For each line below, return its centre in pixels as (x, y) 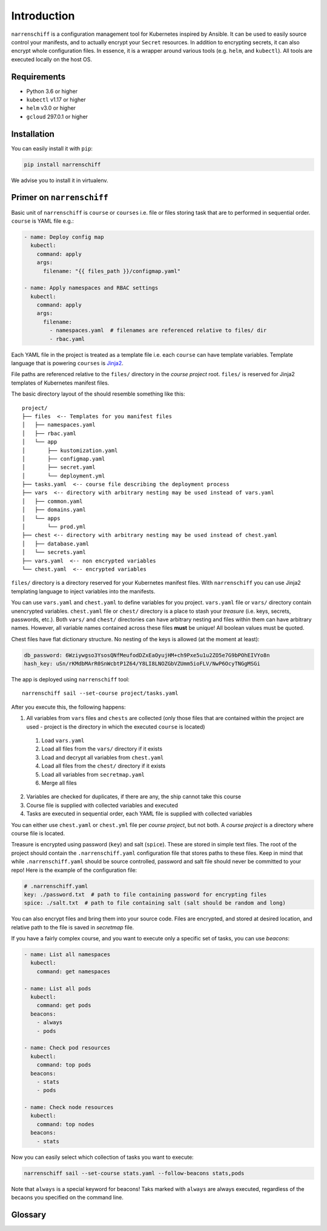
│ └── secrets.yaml (54, 552)
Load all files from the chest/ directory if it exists (104, 766)
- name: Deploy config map (64, 237)
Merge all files (59, 783)
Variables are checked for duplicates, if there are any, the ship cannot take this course (134, 797)
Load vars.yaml (63, 741)
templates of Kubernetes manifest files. (60, 383)
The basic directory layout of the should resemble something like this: (98, 394)
